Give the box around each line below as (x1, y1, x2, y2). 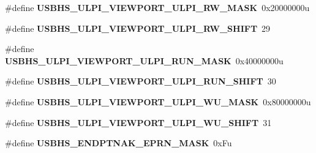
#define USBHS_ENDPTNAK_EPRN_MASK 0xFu (5, 136, 232, 149)
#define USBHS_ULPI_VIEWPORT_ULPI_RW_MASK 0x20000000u (5, 1, 310, 13)
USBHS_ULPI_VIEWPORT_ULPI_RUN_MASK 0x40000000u (5, 54, 284, 67)
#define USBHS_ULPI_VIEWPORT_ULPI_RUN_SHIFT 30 (5, 75, 276, 88)
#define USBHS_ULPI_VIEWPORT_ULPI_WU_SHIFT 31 (5, 116, 272, 129)
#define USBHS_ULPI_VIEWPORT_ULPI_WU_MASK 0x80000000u (5, 95, 311, 108)
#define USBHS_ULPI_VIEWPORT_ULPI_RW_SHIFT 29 (5, 21, 271, 34)
